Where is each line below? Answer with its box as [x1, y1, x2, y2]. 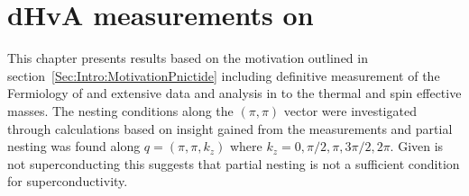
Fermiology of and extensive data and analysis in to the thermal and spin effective [7, 84, 462, 102]
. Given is [390, 137, 444, 156]
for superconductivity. [7, 172, 128, 191]
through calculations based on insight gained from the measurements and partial [7, 119, 453, 138]
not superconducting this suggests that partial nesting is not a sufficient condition [7, 154, 460, 173]
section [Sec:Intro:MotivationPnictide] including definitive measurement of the [7, 66, 440, 85]
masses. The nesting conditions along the [7, 101, 234, 120]
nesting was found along [7, 137, 141, 156]
